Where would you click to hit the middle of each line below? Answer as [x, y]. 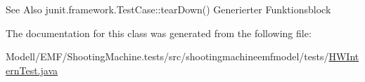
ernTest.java [32, 70]
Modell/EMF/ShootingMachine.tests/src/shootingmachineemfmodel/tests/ [167, 56]
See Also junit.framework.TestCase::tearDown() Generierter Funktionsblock [168, 9]
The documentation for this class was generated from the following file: [159, 33]
